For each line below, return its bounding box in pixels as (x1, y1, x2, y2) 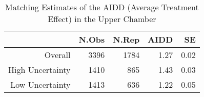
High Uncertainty (8, 64, 71, 75)
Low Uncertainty (10, 79, 71, 90)
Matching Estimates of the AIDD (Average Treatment (5, 1, 199, 13)
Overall (44, 49, 71, 61)
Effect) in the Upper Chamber (48, 13, 156, 25)
